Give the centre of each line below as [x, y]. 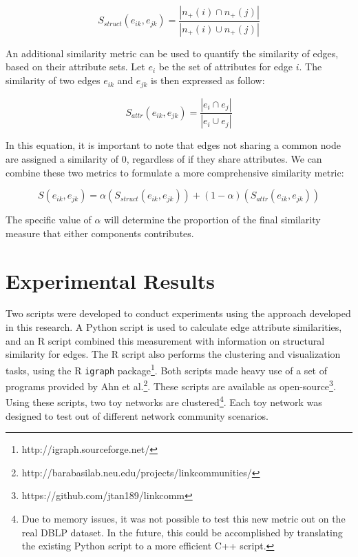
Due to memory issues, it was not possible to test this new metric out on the [183, 519]
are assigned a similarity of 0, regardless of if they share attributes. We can [164, 158]
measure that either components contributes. [100, 233]
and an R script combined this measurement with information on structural [165, 340]
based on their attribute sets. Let [75, 67]
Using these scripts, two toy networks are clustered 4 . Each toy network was [164, 401]
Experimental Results [110, 280]
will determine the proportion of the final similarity [212, 220]
